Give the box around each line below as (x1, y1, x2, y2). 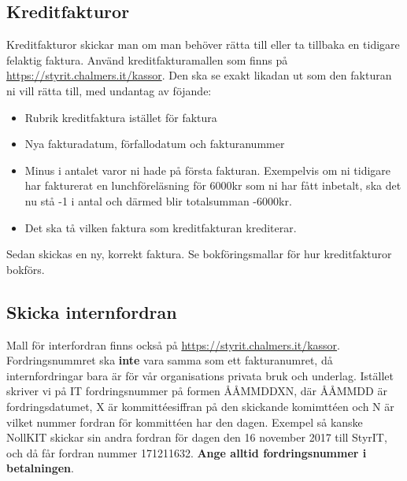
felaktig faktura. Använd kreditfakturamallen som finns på (6, 51, 288, 68)
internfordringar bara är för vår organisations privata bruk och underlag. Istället (6, 367, 394, 383)
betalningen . (6, 460, 74, 476)
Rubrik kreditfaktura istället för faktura (24, 109, 217, 125)
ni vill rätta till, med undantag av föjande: (6, 82, 212, 98)
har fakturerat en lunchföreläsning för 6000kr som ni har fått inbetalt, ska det (24, 177, 401, 194)
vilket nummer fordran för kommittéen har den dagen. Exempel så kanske (6, 413, 363, 430)
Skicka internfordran (6, 299, 177, 324)
